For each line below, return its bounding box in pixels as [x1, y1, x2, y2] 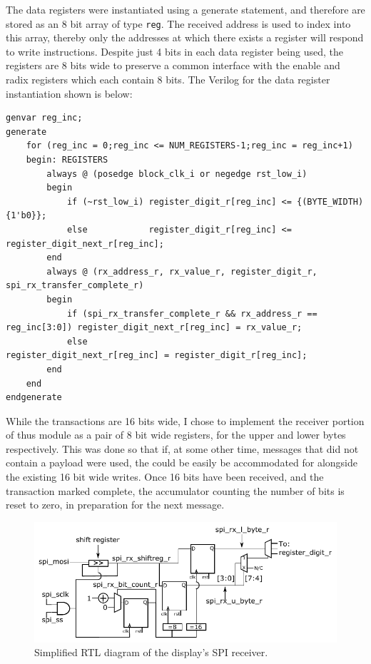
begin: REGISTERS [26, 155, 108, 165]
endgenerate [6, 392, 62, 403]
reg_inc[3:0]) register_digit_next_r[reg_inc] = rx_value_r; [6, 322, 303, 333]
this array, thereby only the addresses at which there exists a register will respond [6, 30, 364, 45]
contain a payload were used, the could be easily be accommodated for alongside [6, 455, 358, 470]
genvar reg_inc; [6, 113, 83, 123]
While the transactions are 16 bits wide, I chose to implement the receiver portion [6, 413, 365, 428]
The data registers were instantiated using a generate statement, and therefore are [6, 2, 365, 16]
